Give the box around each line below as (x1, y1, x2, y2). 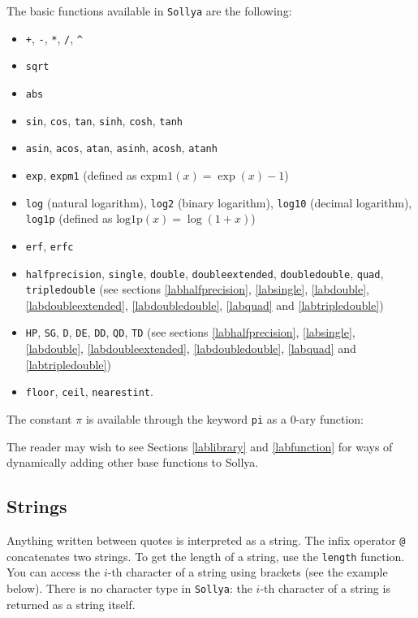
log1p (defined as (25, 210, 113, 227)
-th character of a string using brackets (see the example (107, 564, 388, 581)
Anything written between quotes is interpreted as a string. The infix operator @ (6, 532, 406, 549)
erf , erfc (25, 237, 74, 254)
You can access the (6, 564, 101, 581)
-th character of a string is (260, 579, 390, 596)
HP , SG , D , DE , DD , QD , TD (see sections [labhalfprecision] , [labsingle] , (25, 324, 356, 341)
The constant (6, 410, 72, 427)
